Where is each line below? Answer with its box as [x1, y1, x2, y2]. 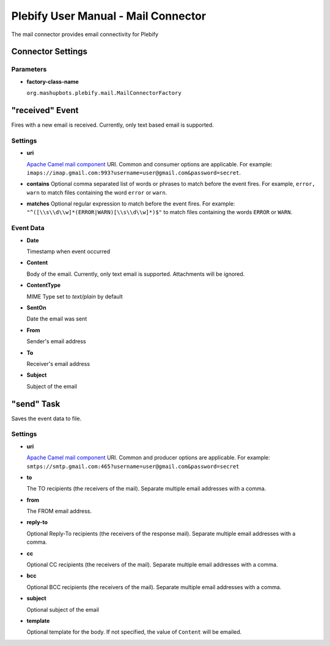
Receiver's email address [26, 360, 90, 367]
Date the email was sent [26, 315, 87, 322]
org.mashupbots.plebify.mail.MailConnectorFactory [26, 89, 182, 97]
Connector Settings [11, 46, 88, 57]
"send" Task [11, 398, 61, 409]
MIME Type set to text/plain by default [26, 292, 123, 300]
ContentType [26, 281, 61, 289]
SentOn [26, 303, 46, 311]
